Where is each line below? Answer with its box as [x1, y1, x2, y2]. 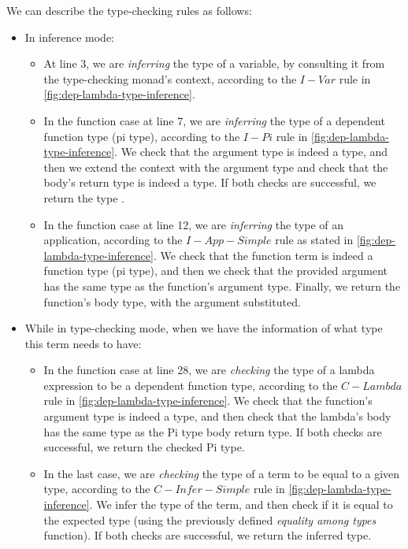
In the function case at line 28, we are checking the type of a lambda [43, 362, 375, 378]
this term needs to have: [24, 335, 142, 351]
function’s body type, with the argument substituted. [43, 293, 301, 310]
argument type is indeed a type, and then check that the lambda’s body [43, 408, 391, 425]
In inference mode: [24, 28, 115, 45]
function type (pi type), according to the [43, 128, 240, 144]
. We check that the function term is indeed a [153, 247, 373, 263]
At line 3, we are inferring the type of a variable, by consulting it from [43, 55, 385, 72]
